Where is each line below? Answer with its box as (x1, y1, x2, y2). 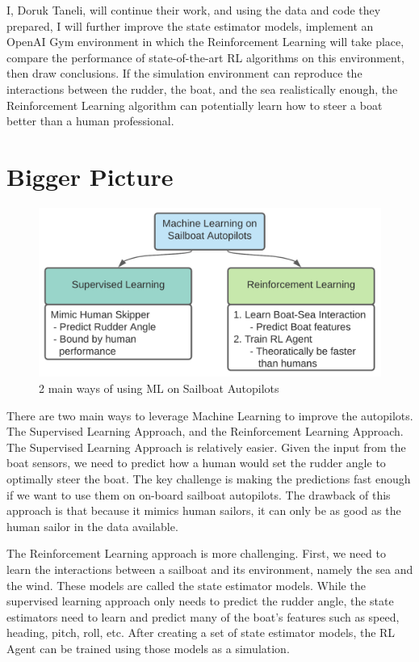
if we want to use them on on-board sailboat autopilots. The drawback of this (6, 486, 391, 503)
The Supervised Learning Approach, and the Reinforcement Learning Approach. (6, 423, 404, 440)
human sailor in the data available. (6, 517, 178, 534)
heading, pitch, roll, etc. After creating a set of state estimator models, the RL (6, 624, 396, 641)
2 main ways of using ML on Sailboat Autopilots (39, 379, 279, 396)
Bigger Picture (6, 159, 174, 192)
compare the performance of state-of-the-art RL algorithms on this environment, (6, 48, 404, 65)
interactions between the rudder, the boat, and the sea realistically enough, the (6, 80, 398, 97)
